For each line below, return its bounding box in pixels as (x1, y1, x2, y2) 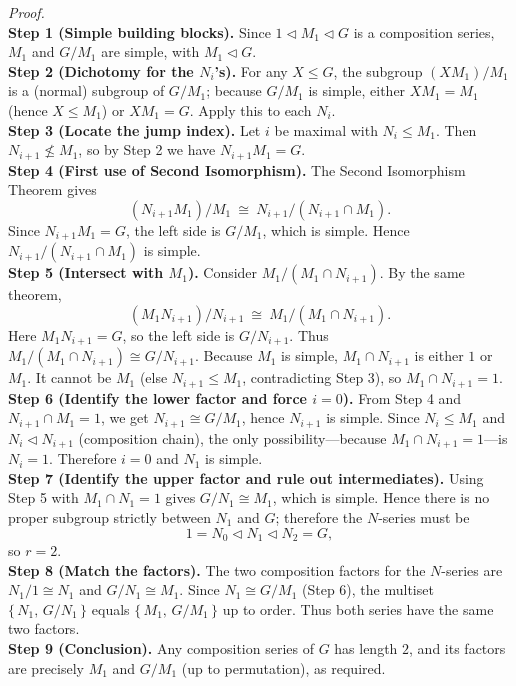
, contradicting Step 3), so (242, 367, 402, 388)
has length (334, 638, 398, 659)
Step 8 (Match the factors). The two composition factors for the (8, 559, 426, 580)
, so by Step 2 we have (78, 139, 216, 160)
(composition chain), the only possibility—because (78, 427, 387, 448)
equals (91, 598, 130, 619)
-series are (441, 559, 503, 580)
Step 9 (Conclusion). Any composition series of (8, 638, 314, 659)
